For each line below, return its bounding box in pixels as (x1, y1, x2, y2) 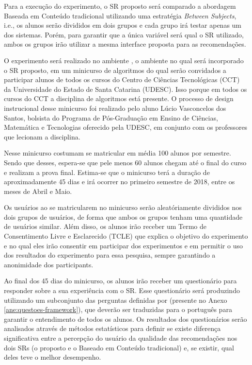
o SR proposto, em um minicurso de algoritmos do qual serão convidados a (4, 65, 226, 75)
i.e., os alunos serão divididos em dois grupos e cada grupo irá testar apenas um (4, 20, 242, 30)
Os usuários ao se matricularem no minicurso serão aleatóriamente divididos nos (4, 202, 242, 212)
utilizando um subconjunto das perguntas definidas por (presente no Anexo (4, 295, 227, 305)
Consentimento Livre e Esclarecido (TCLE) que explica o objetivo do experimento (4, 231, 248, 241)
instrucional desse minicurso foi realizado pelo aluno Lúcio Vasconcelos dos (4, 103, 226, 113)
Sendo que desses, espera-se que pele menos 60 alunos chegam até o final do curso (4, 157, 247, 167)
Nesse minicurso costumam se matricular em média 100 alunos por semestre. (4, 148, 231, 158)
